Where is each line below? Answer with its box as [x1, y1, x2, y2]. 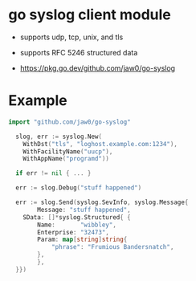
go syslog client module [8, 6, 171, 24]
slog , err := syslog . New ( [15, 132, 103, 140]
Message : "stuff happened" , [37, 206, 131, 214]
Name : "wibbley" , [37, 221, 116, 229]
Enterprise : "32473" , [37, 228, 110, 236]
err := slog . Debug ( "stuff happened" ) [15, 184, 142, 192]
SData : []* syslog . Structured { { [22, 213, 131, 222]
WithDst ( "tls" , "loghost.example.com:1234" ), [22, 140, 178, 148]
